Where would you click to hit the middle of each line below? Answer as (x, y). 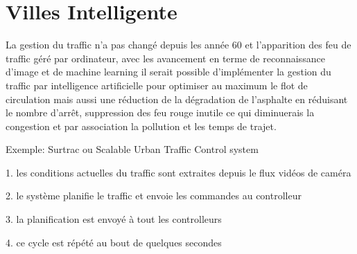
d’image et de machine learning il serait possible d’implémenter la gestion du (168, 72)
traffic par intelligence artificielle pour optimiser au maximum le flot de (157, 85)
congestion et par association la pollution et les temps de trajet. (141, 126)
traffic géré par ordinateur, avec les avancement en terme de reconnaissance (165, 58)
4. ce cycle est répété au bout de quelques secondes (114, 242)
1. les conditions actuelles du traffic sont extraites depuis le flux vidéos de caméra (178, 172)
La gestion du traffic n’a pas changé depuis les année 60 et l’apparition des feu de (178, 45)
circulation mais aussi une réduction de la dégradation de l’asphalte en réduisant (177, 99)
